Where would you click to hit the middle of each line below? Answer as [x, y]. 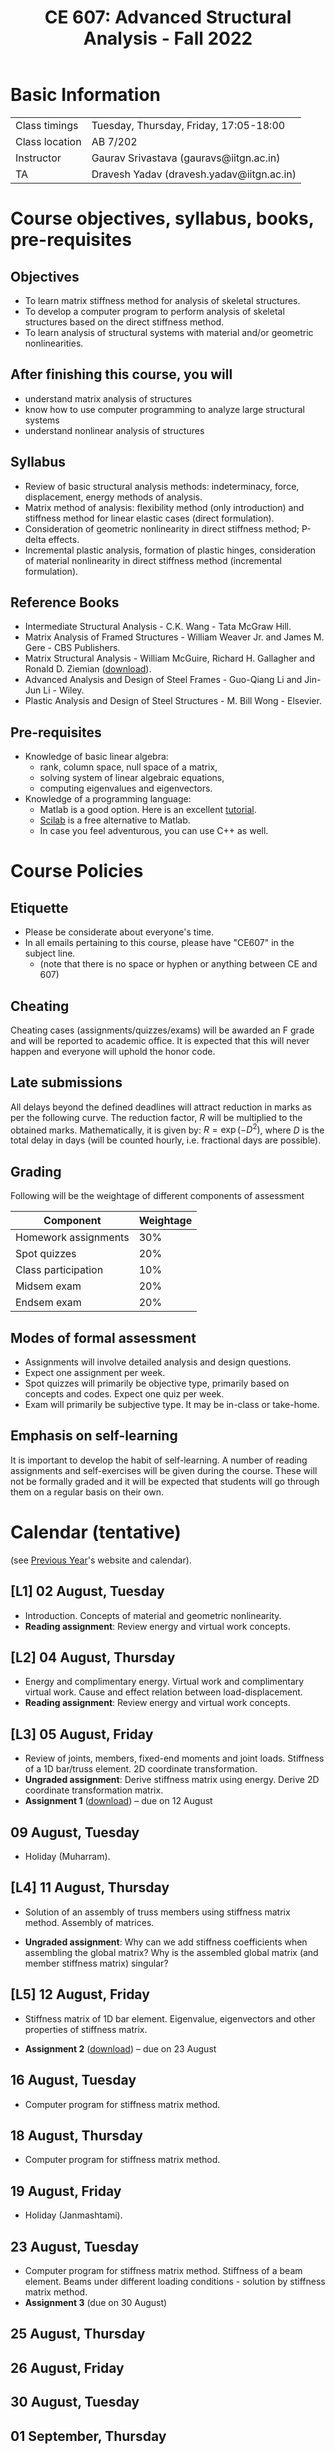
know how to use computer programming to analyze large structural [164, 409]
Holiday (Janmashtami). [73, 2215]
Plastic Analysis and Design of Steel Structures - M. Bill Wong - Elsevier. [173, 701]
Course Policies [77, 871]
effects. [64, 539]
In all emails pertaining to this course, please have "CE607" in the [159, 943]
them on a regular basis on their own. [87, 1492]
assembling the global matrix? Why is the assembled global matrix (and [171, 1952]
